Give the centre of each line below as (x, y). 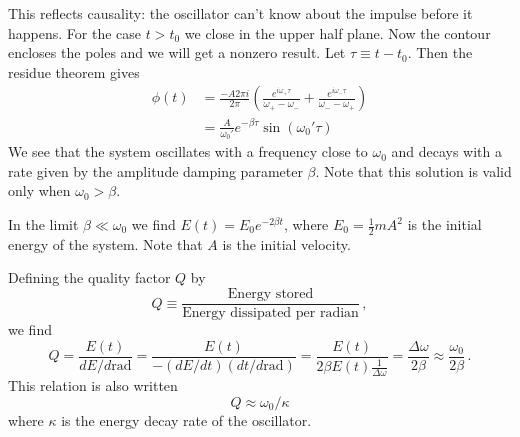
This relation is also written (93, 384)
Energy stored (270, 294)
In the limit (43, 224)
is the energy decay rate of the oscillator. (186, 419)
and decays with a (447, 151)
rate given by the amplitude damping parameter (155, 170)
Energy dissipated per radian (270, 313)
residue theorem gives (74, 71)
